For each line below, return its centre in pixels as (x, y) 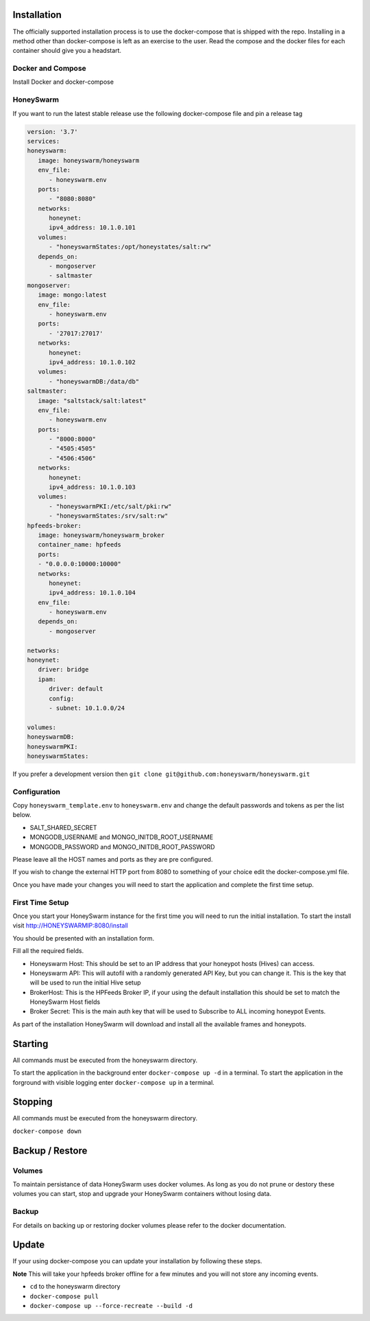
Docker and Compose (50, 69)
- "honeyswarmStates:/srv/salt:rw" (109, 516)
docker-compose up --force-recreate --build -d (111, 1306)
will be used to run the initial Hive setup (85, 983)
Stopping (33, 1102)
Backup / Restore (50, 1150)
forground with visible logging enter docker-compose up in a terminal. (114, 1082)
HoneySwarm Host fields (65, 1002)
